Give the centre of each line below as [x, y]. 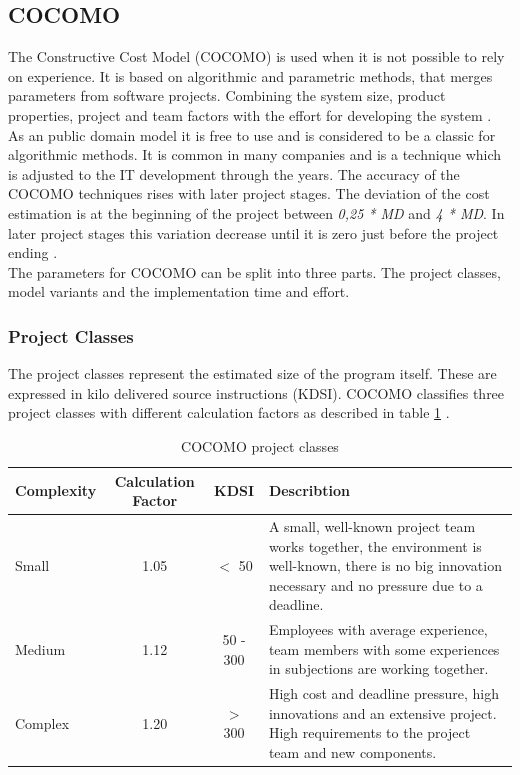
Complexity [56, 490]
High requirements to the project [369, 732]
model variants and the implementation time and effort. [179, 291]
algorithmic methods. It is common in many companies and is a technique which [255, 154]
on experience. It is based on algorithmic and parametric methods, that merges [250, 75]
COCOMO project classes [260, 445]
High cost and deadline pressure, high [384, 693]
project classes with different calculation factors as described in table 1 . [229, 412]
